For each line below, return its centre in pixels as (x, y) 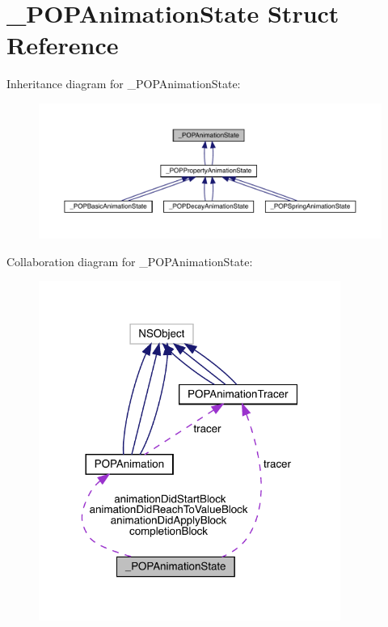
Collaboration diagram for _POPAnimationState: (130, 261)
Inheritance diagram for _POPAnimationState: (124, 84)
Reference (63, 45)
